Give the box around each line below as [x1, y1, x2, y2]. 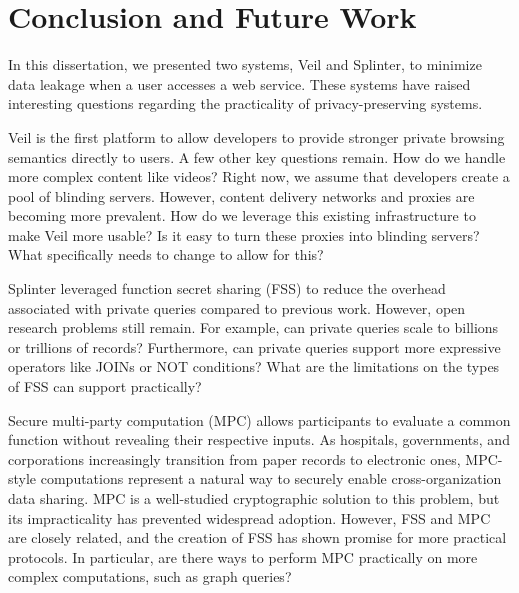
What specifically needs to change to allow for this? [8, 244, 324, 265]
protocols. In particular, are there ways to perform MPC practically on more [8, 546, 478, 567]
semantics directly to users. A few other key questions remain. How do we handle [8, 146, 506, 167]
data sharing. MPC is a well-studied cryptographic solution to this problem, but [8, 488, 500, 508]
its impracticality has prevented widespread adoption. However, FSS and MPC [8, 507, 491, 528]
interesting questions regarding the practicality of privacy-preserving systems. [8, 93, 483, 114]
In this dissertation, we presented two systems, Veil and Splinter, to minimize [8, 54, 482, 75]
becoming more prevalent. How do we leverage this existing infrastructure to [8, 205, 476, 226]
